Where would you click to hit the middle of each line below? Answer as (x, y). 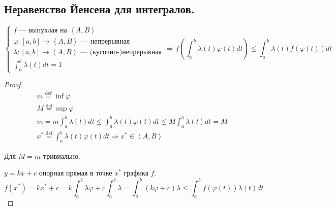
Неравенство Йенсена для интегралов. (99, 9)
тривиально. (62, 155)
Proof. (13, 84)
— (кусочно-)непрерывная (121, 52)
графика (136, 173)
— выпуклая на (43, 31)
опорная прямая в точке (75, 173)
